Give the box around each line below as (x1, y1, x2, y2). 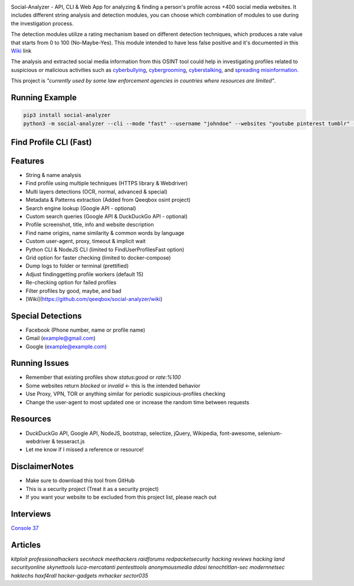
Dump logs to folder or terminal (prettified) (25, 263, 129, 270)
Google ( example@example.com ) (25, 343, 107, 350)
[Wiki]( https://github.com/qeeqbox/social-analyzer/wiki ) (25, 295, 163, 302)
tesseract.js (56, 437, 85, 445)
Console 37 (11, 524, 39, 531)
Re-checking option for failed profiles (25, 279, 117, 286)
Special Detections (11, 310, 82, 321)
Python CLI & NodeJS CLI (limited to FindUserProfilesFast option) (25, 245, 185, 253)
